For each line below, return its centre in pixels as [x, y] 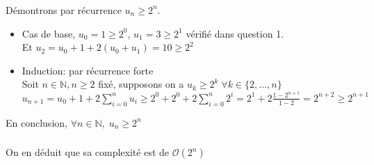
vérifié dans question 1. [235, 33]
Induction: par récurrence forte [88, 70]
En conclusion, [36, 122]
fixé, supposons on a [141, 84]
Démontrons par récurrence [64, 9]
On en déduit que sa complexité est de [88, 152]
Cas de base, [49, 33]
